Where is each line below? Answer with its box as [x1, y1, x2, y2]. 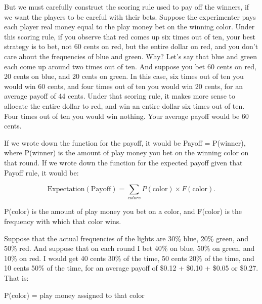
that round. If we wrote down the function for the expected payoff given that [4, 157, 243, 167]
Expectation [47, 186, 85, 193]
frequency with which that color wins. [4, 216, 121, 227]
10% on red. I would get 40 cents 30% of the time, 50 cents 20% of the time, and [4, 252, 254, 263]
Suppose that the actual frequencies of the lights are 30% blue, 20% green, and [4, 233, 248, 243]
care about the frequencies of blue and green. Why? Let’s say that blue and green [4, 51, 257, 61]
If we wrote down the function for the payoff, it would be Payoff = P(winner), [4, 137, 246, 148]
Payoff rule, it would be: [4, 167, 79, 178]
